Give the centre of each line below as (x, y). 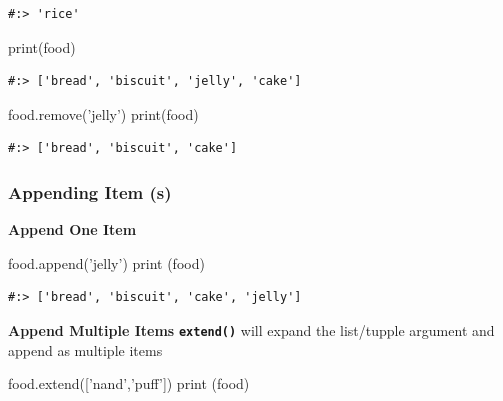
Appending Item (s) (90, 191)
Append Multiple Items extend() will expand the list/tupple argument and (251, 329)
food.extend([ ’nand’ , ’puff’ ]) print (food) (129, 383)
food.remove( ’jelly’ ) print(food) (103, 113)
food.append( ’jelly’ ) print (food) (106, 262)
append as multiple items (85, 349)
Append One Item (72, 229)
